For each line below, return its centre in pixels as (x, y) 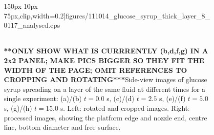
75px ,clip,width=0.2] (35, 15)
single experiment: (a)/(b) (43, 98)
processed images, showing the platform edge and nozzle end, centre (106, 117)
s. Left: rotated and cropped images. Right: (125, 108)
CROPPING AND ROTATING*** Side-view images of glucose (106, 79)
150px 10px (21, 6)
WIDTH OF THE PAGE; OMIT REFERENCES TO (96, 70)
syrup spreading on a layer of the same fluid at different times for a (105, 89)
